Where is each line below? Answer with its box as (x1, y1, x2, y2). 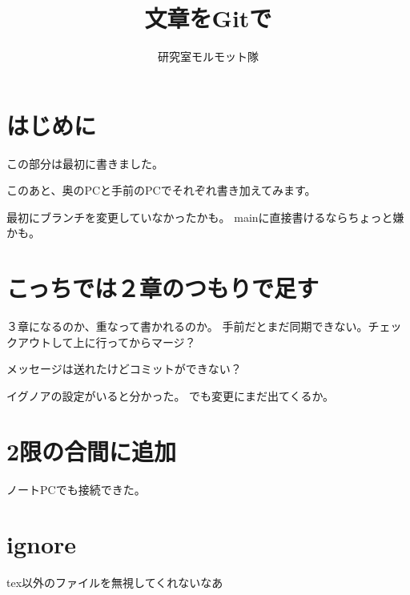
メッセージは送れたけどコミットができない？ (6, 360, 242, 377)
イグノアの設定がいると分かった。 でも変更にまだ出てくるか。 (6, 387, 335, 404)
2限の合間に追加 (6, 434, 177, 467)
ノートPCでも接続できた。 (6, 480, 146, 497)
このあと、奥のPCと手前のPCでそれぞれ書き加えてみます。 (6, 182, 316, 199)
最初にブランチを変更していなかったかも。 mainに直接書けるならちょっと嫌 (6, 208, 404, 225)
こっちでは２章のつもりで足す (6, 271, 320, 304)
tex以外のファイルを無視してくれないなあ (6, 574, 223, 591)
